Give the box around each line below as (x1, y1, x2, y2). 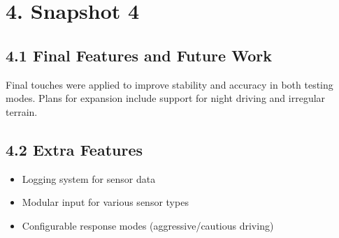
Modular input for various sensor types (22, 195, 189, 209)
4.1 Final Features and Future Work (6, 44, 272, 66)
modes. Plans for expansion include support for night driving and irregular (6, 91, 326, 105)
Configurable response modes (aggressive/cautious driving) (22, 218, 274, 232)
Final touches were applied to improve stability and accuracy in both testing (6, 77, 333, 91)
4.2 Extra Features (6, 138, 143, 160)
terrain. (6, 104, 38, 119)
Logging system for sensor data (22, 171, 156, 186)
